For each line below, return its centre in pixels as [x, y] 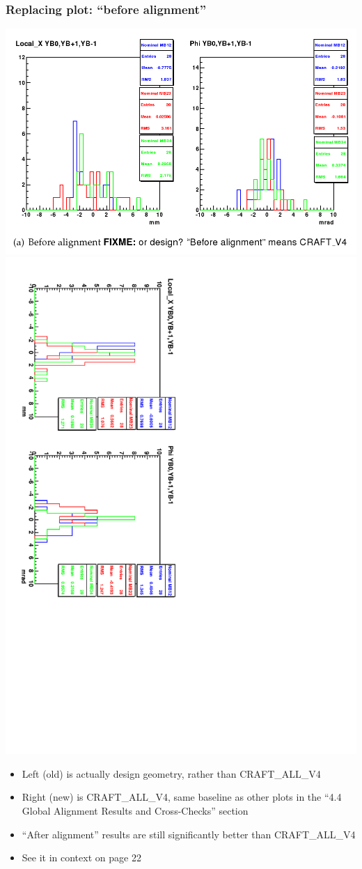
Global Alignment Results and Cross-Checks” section [135, 811]
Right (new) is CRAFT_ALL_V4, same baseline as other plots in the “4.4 [182, 797]
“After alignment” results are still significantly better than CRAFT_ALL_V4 [189, 834]
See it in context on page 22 [81, 858]
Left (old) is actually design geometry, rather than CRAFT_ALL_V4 [171, 773]
